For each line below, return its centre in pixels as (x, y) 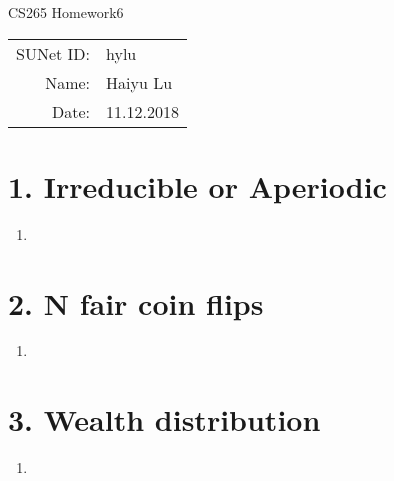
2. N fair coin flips (136, 302)
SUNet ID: (53, 53)
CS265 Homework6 (66, 12)
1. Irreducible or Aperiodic (197, 185)
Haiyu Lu (139, 82)
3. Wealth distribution (164, 419)
